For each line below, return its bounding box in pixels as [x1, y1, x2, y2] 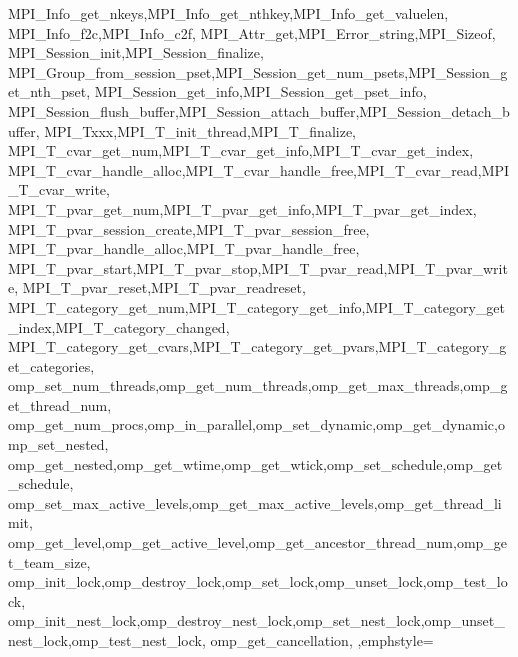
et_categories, [8, 355, 95, 376]
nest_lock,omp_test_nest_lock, [8, 630, 206, 650]
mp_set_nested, [8, 434, 109, 455]
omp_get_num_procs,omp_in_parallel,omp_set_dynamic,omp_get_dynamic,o [8, 414, 505, 435]
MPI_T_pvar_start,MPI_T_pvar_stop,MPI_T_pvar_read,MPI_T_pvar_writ [8, 257, 508, 278]
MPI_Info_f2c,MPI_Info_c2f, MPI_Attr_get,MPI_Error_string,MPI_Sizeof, [8, 22, 496, 43]
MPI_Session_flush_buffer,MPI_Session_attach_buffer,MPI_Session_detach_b [8, 100, 510, 121]
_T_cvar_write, [8, 179, 110, 200]
